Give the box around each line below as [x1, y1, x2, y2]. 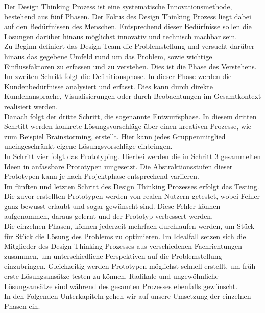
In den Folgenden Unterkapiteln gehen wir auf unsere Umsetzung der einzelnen [4, 291, 251, 301]
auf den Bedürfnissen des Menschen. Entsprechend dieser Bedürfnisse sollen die [4, 21, 252, 32]
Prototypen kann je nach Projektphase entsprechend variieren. [4, 171, 199, 181]
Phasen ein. [4, 300, 40, 311]
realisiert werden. [4, 100, 58, 111]
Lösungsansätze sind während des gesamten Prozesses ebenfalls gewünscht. [4, 280, 238, 291]
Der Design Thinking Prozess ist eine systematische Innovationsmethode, [4, 1, 232, 11]
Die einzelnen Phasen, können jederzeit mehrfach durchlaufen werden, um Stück [4, 221, 255, 231]
